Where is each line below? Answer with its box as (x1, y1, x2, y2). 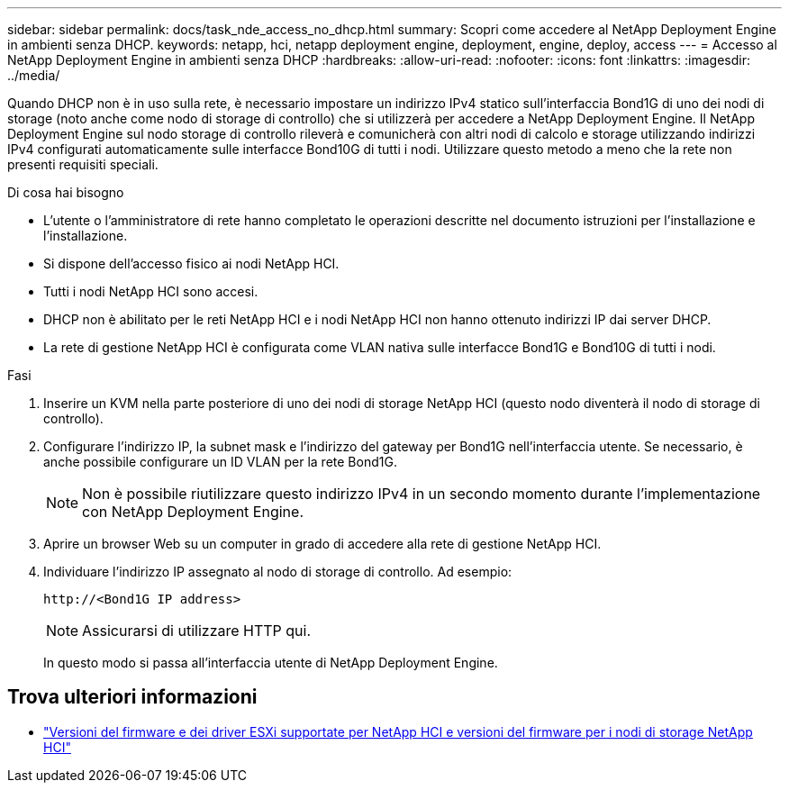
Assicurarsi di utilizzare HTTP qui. (82, 622, 312, 640)
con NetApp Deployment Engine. (82, 503, 304, 521)
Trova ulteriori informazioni (7, 686, 258, 709)
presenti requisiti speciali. (7, 157, 159, 172)
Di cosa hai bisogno (7, 185, 124, 200)
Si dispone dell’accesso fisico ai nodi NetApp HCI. (43, 256, 340, 271)
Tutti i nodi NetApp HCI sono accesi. (43, 284, 258, 299)
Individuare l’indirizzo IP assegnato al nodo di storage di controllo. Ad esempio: (43, 564, 512, 579)
